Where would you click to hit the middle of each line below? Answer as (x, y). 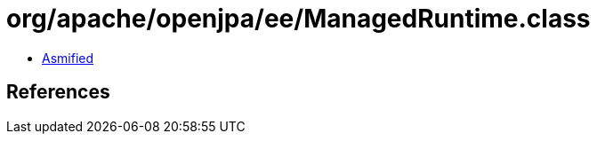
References (58, 92)
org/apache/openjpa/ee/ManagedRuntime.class (298, 19)
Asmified (68, 58)
